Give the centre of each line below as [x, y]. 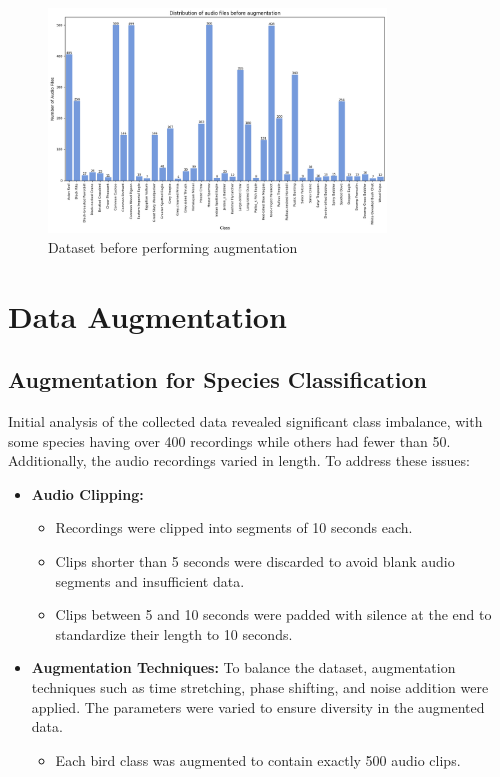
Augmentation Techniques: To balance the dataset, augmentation [243, 667]
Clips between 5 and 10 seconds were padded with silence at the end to [273, 614]
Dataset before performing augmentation [173, 246]
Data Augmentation [147, 315]
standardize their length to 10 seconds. [174, 633]
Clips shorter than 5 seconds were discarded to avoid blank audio [255, 560]
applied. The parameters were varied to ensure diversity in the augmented [258, 706]
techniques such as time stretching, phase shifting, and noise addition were [260, 686]
